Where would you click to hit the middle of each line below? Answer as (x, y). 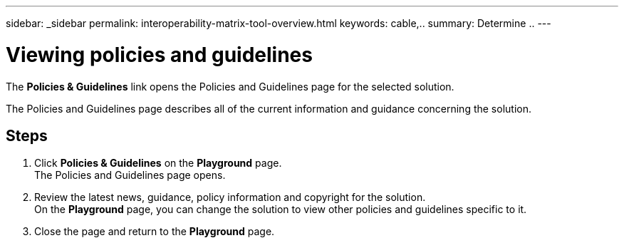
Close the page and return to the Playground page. (155, 232)
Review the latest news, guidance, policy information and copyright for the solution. (230, 197)
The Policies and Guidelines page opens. (130, 175)
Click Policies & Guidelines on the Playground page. (158, 163)
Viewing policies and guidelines (159, 55)
